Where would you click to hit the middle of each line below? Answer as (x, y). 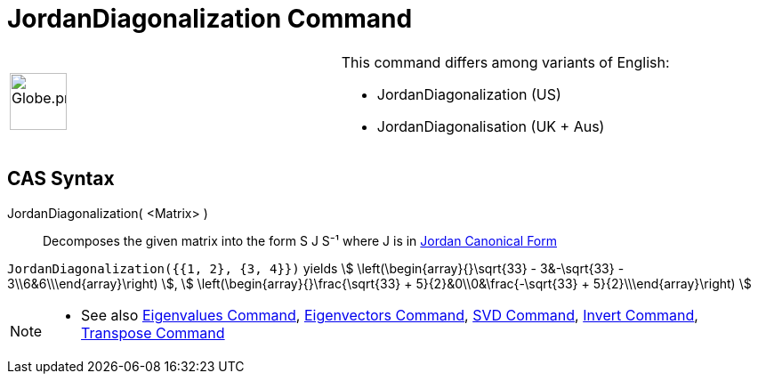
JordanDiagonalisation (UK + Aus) (491, 126)
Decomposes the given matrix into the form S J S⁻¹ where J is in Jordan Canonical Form (300, 240)
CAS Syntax (61, 179)
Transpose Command (153, 332)
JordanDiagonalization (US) (469, 94)
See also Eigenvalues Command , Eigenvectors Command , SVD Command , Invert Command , (390, 315)
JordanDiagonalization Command (210, 19)
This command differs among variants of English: (505, 62)
